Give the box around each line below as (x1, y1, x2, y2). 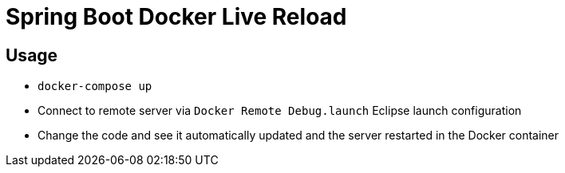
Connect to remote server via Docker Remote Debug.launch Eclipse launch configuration (38, 104, 522, 118)
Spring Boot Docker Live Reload (6, 3, 347, 30)
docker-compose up (38, 80, 152, 93)
